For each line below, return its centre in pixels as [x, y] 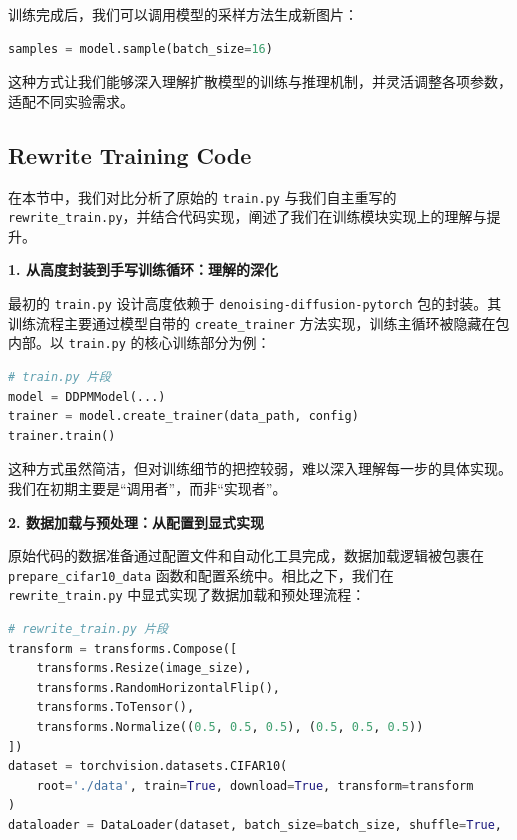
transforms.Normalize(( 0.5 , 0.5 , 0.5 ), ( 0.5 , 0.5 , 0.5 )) [230, 727]
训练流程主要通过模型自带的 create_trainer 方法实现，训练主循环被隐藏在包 [259, 322]
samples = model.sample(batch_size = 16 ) [140, 48]
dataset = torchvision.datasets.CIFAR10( [148, 766]
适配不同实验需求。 [71, 100]
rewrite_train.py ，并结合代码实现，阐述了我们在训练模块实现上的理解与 [247, 216]
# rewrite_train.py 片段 [88, 629]
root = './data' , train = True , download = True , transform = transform [255, 785]
